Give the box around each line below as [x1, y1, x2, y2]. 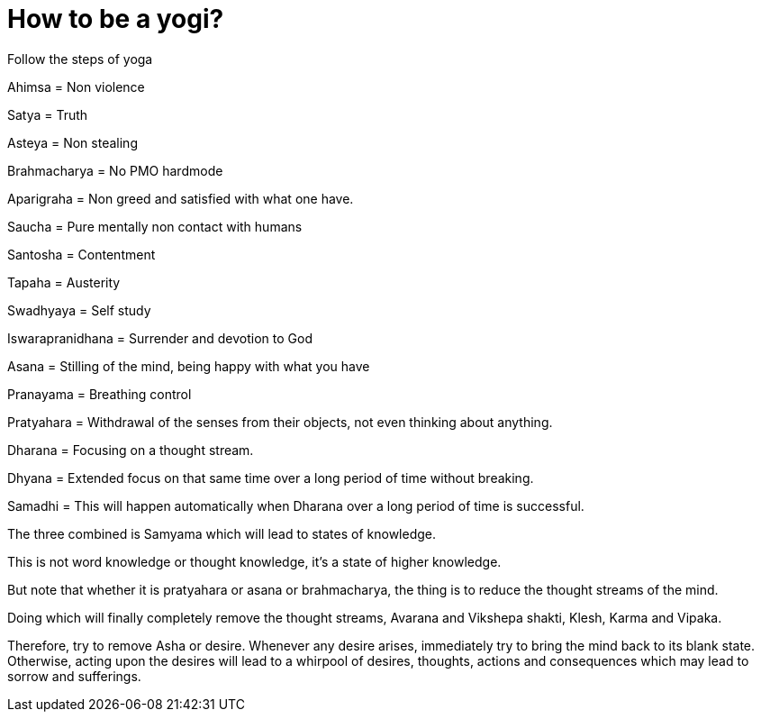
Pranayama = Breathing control [7, 386, 192, 402]
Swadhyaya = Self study [7, 302, 151, 318]
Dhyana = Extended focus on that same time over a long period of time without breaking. [7, 469, 534, 486]
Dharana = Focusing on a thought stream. [7, 441, 254, 458]
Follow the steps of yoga [7, 50, 153, 67]
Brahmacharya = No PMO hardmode [7, 162, 223, 178]
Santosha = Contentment [7, 246, 156, 262]
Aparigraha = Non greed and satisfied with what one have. [7, 190, 354, 206]
